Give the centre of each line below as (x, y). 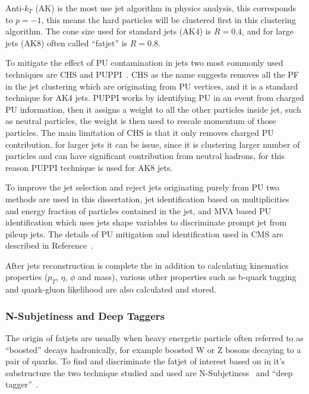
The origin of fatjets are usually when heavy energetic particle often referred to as (154, 338)
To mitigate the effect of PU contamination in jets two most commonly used (144, 63)
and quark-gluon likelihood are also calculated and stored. (111, 289)
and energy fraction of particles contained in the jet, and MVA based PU (138, 210)
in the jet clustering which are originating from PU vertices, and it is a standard (152, 86)
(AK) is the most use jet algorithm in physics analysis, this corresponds (166, 8)
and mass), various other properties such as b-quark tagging (187, 277)
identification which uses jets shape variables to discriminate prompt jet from (146, 222)
